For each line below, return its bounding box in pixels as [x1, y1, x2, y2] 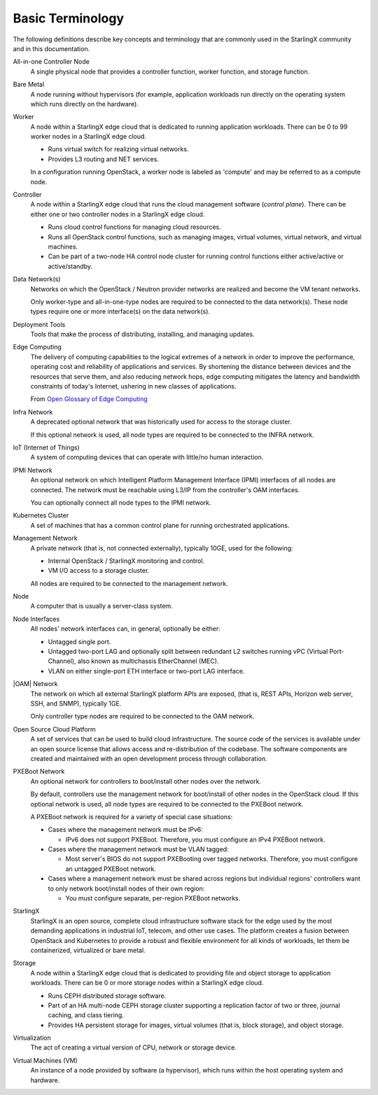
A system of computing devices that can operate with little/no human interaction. [30, 453, 264, 461]
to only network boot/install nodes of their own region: [48, 884, 205, 893]
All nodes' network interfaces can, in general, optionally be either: [30, 625, 220, 633]
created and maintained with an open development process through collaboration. [30, 754, 267, 762]
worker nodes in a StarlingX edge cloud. [30, 132, 147, 141]
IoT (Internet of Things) [13, 443, 80, 452]
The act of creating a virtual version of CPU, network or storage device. [30, 1043, 237, 1052]
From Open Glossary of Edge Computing [30, 395, 148, 403]
